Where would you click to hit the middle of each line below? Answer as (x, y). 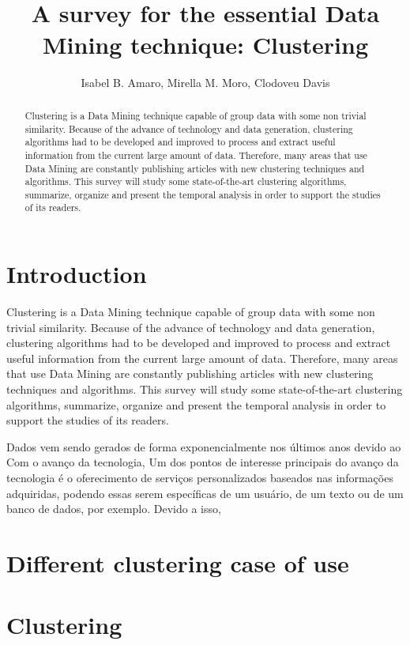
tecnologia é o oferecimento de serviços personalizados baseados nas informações (200, 478)
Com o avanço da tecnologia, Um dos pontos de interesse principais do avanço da (203, 462)
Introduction (77, 274)
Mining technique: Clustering (205, 44)
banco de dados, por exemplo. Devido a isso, (114, 509)
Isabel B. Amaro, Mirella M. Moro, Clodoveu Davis (205, 82)
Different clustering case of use (178, 562)
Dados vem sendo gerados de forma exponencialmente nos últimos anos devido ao (204, 446)
